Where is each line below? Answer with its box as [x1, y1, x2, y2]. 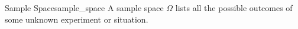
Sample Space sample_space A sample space [5, 2, 164, 13]
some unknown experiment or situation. [5, 13, 148, 25]
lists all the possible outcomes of [175, 2, 293, 13]
